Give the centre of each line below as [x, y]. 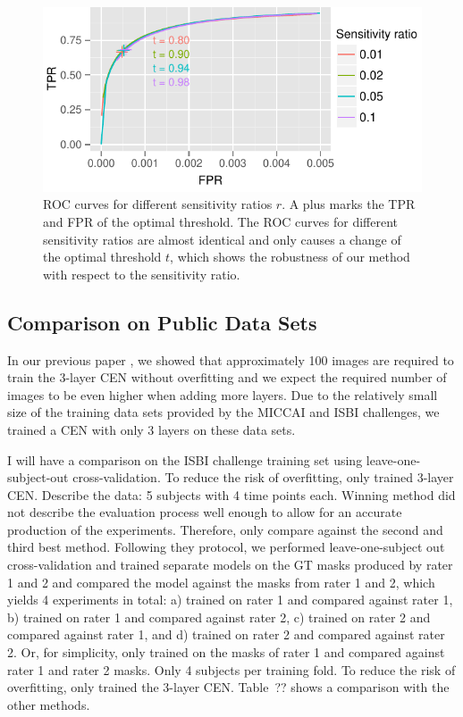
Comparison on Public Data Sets [162, 322]
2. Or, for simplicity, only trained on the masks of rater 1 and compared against [226, 652]
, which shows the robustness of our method [290, 257]
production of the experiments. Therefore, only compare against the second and [225, 529]
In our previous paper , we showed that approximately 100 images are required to [231, 359]
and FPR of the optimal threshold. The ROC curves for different [220, 221]
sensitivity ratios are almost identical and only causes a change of [222, 239]
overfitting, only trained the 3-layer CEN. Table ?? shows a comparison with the [228, 687]
